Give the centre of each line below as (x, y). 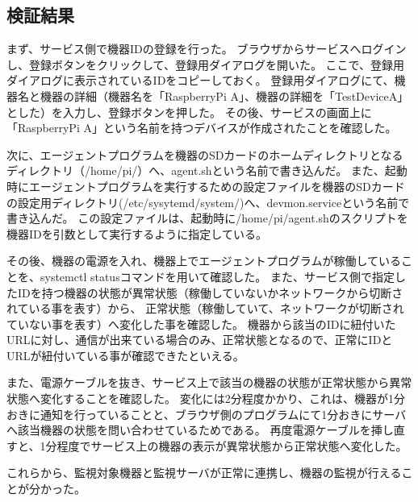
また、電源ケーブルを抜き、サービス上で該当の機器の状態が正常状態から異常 (209, 382)
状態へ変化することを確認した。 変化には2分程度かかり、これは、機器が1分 (206, 398)
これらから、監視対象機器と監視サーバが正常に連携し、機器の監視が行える (204, 473)
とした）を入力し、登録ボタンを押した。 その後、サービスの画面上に (189, 112)
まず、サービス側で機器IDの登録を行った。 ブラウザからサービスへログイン (207, 49)
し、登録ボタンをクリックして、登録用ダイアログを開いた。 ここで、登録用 (205, 64)
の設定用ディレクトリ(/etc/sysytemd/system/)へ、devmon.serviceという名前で (208, 202)
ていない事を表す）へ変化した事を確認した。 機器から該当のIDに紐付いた (201, 324)
